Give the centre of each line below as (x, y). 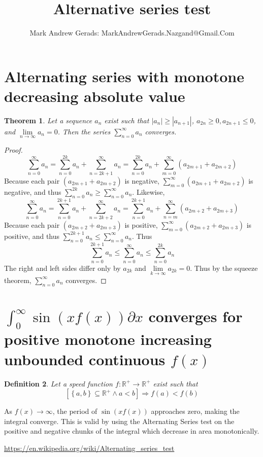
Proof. (13, 150)
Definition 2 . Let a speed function (58, 383)
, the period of (75, 411)
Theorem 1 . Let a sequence (48, 120)
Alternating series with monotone (124, 76)
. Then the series (84, 131)
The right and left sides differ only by (62, 268)
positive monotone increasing (108, 339)
